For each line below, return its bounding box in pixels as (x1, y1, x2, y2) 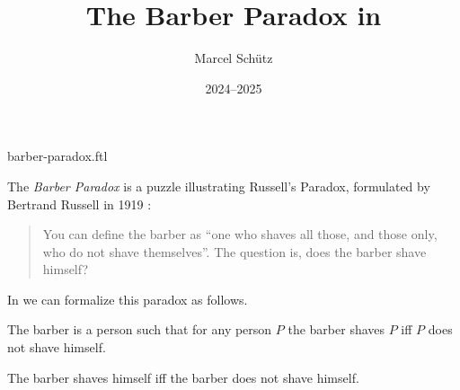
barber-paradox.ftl (7, 146, 108, 165)
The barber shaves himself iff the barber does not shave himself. (7, 368, 359, 386)
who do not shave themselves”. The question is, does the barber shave (42, 242, 427, 261)
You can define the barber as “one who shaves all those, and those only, (42, 225, 438, 244)
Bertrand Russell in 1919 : (7, 194, 152, 213)
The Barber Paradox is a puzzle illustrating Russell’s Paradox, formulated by (7, 176, 430, 195)
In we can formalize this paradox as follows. (7, 289, 248, 308)
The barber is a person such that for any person (7, 320, 272, 339)
